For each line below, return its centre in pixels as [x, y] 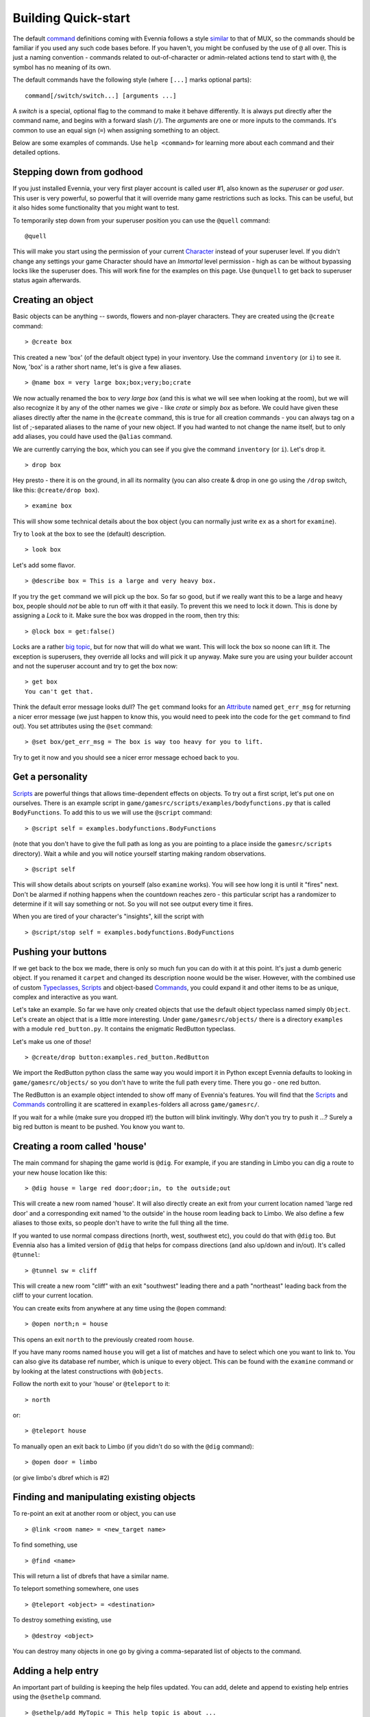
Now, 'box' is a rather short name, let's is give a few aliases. [97, 367]
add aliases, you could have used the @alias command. [92, 437]
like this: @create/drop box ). [56, 490]
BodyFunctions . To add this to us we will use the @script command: [112, 812]
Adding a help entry [56, 1671]
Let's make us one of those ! [52, 1041]
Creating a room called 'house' [80, 1147]
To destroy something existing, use [62, 1620]
